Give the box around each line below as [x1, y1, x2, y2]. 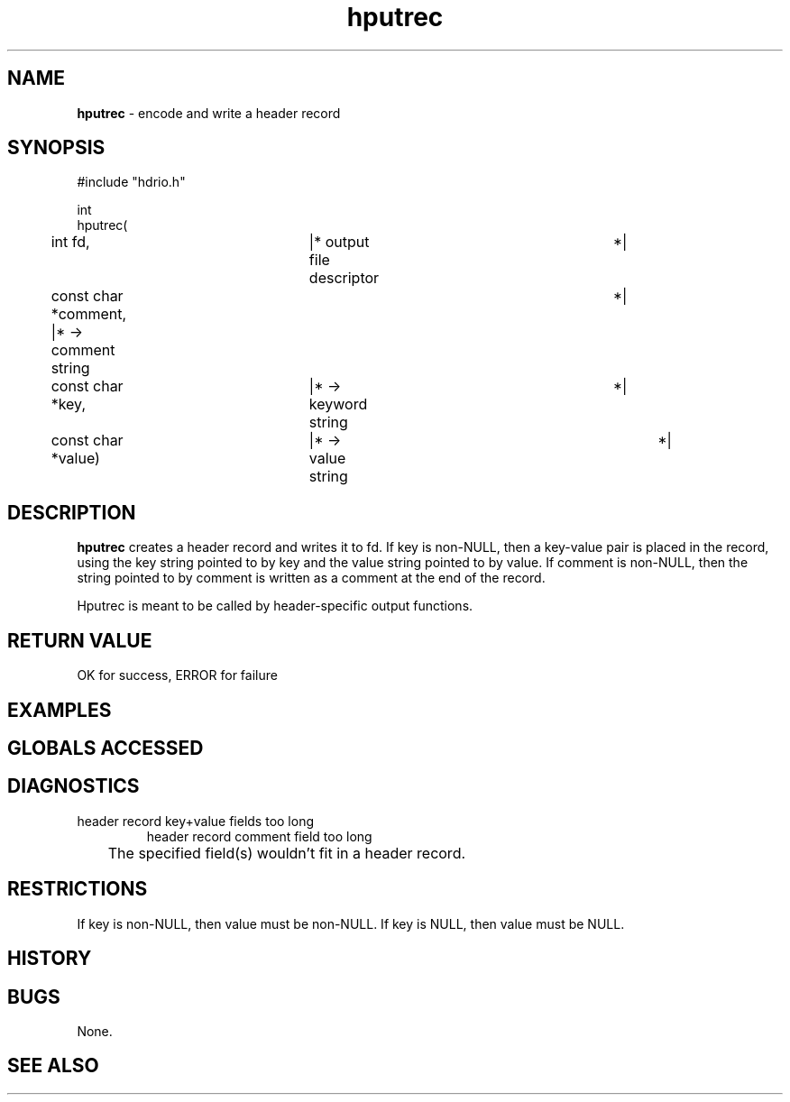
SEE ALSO [7, 1054, 99, 1078]
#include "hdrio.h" [77, 174, 186, 190]
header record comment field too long [146, 828, 372, 844]
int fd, [51, 233, 90, 252]
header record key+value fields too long [77, 813, 315, 829]
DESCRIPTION [7, 500, 136, 524]
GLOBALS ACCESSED [7, 736, 204, 759]
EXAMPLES [7, 698, 112, 721]
